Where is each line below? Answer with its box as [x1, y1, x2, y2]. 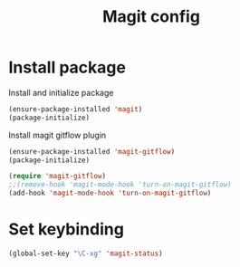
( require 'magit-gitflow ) [8, 172, 106, 181]
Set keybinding [8, 219, 124, 240]
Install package [8, 57, 126, 78]
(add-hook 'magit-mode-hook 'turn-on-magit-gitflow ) [8, 188, 212, 198]
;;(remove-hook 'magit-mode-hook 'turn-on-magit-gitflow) [8, 180, 232, 189]
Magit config [101, 6, 201, 27]
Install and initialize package [8, 87, 114, 98]
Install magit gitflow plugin [8, 129, 107, 140]
